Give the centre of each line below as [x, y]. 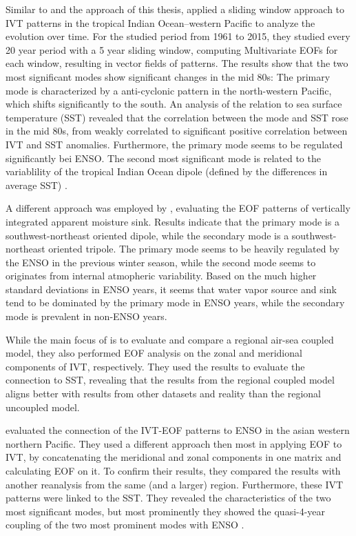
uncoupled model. [43, 407]
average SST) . [36, 185]
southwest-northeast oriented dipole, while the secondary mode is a [147, 235]
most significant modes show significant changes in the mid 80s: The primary [168, 76]
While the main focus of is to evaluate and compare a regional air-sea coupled [170, 339]
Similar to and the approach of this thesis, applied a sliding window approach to [175, 9]
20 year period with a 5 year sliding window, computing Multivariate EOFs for [172, 49]
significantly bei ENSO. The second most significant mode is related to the [163, 158]
